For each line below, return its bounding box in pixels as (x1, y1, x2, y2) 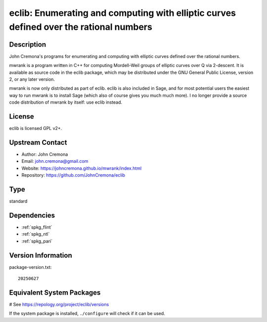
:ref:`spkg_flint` (21, 224, 52, 230)
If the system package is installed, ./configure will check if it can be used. (9, 311, 165, 317)
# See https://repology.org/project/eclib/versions (9, 301, 109, 307)
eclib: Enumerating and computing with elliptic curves (9, 7, 236, 18)
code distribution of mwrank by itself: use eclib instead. (9, 99, 122, 105)
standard (9, 198, 28, 204)
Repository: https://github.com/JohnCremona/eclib (21, 172, 126, 178)
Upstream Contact (9, 138, 67, 146)
